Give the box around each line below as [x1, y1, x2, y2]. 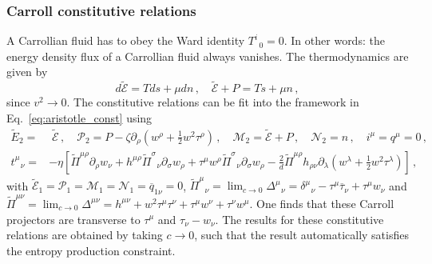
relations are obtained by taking [6, 226, 163, 243]
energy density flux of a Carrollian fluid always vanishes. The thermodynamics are [6, 47, 409, 64]
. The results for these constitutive [215, 210, 384, 227]
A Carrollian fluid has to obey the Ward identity [6, 32, 245, 49]
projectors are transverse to [6, 210, 141, 227]
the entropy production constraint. [6, 242, 176, 258]
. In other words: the [283, 32, 385, 49]
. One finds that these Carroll [249, 194, 394, 211]
